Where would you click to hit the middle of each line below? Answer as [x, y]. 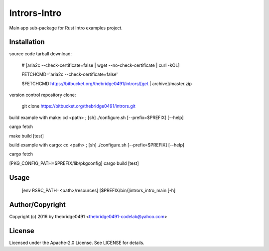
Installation [27, 42]
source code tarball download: [41, 54]
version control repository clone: [43, 95]
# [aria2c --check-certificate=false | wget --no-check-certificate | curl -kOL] [101, 65]
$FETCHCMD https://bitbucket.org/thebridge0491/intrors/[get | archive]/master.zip [107, 83]
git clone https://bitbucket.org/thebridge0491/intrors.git [78, 106]
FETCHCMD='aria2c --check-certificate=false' [70, 74]
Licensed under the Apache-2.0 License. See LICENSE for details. [77, 243]
